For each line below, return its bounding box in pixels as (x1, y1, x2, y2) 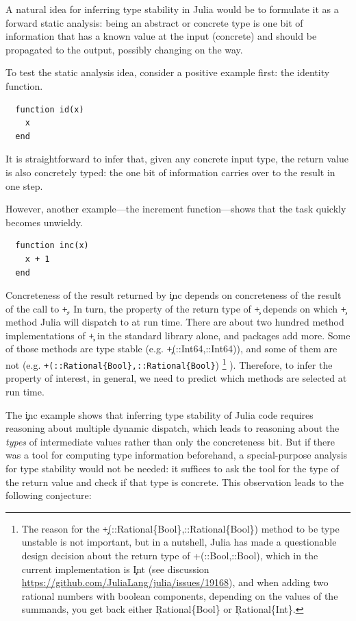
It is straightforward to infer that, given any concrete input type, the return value (5, 151, 348, 166)
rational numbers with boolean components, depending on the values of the (21, 588, 338, 602)
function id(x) (15, 104, 84, 114)
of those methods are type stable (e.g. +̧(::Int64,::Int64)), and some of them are (5, 341, 338, 356)
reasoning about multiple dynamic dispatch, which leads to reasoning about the (5, 421, 340, 435)
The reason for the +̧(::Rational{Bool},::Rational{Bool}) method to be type (21, 521, 340, 535)
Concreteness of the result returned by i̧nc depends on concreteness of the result (5, 288, 342, 302)
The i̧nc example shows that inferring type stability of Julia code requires (5, 407, 314, 422)
